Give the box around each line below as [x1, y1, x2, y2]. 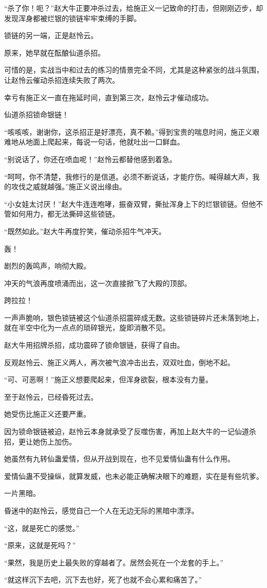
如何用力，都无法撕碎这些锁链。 [11, 208, 119, 219]
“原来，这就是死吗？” [4, 540, 76, 550]
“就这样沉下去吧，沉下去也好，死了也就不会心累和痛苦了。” [4, 574, 202, 585]
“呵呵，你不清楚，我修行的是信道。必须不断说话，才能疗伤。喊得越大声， [4, 171, 253, 182]
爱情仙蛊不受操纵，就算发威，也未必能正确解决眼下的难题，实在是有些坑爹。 [4, 470, 263, 481]
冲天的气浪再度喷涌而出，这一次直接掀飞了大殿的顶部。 [4, 277, 191, 288]
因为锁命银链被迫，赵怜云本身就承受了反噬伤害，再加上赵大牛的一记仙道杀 [4, 426, 256, 437]
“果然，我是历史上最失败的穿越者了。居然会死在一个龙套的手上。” [4, 557, 224, 567]
